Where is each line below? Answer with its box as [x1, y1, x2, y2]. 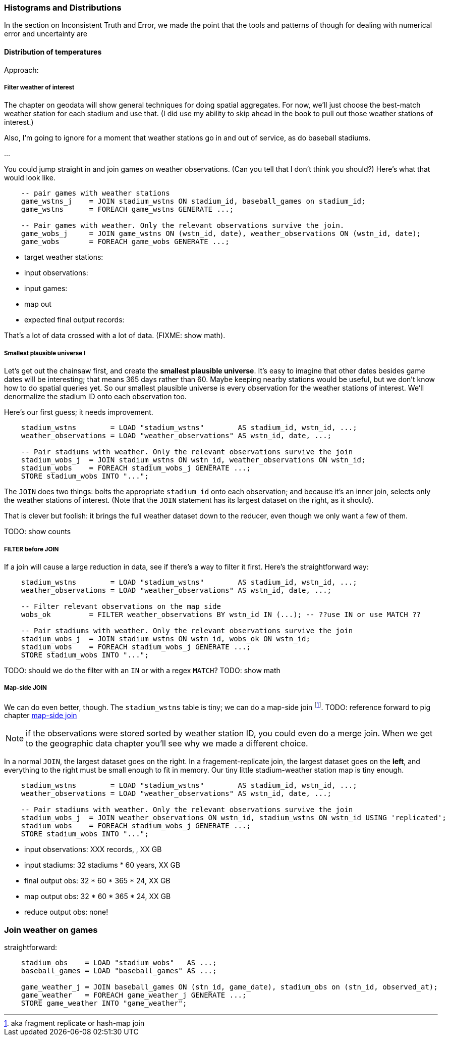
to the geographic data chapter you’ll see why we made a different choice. [26, 738, 308, 749]
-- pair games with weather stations [21, 189, 170, 198]
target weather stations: [24, 253, 103, 262]
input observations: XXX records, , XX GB [24, 845, 162, 854]
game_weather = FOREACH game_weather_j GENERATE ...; [21, 991, 247, 1000]
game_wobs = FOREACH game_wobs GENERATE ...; [21, 238, 230, 246]
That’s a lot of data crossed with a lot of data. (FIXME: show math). [4, 331, 226, 340]
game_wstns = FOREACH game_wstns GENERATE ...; [21, 205, 234, 214]
